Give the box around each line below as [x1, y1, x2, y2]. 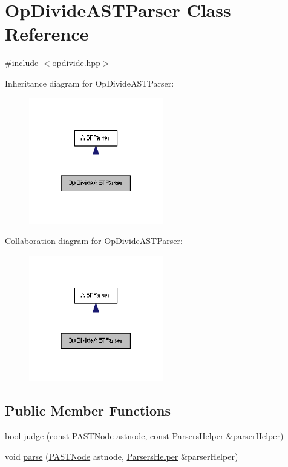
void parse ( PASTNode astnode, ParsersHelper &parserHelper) [5, 449, 238, 462]
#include [5, 56, 39, 69]
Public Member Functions [5, 401, 171, 420]
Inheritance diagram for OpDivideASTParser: [5, 76, 174, 89]
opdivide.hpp [52, 56, 100, 69]
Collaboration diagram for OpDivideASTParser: [5, 234, 183, 247]
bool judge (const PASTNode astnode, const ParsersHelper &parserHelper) [5, 429, 284, 442]
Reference [5, 21, 89, 46]
